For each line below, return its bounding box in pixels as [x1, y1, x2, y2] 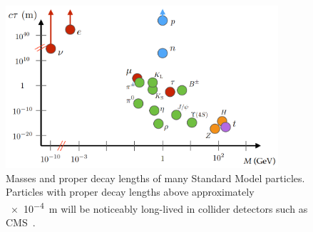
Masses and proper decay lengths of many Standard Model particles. [6, 170, 305, 185]
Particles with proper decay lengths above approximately [6, 184, 255, 199]
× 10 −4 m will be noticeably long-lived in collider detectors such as [10, 199, 308, 216]
